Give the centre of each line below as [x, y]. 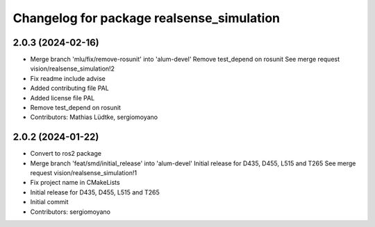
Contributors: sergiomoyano [70, 212]
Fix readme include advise [68, 78]
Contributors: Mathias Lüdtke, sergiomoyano [94, 117]
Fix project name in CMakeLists [75, 183]
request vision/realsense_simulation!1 [84, 173]
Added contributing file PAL [69, 88]
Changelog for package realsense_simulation [147, 18]
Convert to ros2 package [66, 154]
